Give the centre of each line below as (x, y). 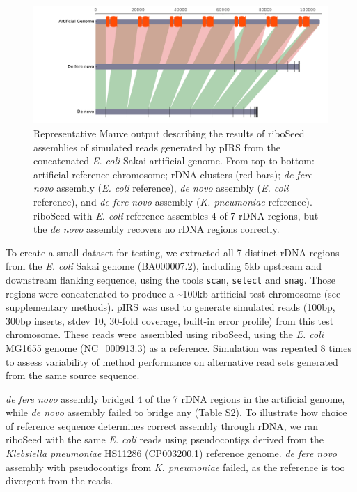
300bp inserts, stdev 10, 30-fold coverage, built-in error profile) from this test (170, 320)
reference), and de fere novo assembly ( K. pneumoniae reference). (173, 201)
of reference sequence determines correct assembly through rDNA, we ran (162, 425)
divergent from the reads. (59, 481)
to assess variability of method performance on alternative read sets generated (172, 361)
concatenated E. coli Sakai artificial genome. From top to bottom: (174, 161)
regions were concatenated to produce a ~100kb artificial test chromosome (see (173, 293)
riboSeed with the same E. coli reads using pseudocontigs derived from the (165, 439)
